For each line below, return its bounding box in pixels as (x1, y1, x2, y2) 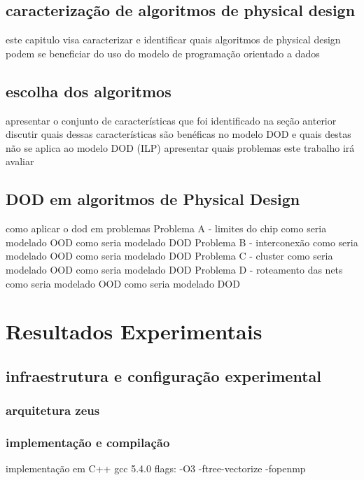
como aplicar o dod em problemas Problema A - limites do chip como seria (6, 221, 327, 236)
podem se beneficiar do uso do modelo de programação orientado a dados (6, 45, 320, 60)
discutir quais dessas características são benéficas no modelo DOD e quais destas (6, 127, 351, 141)
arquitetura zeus (6, 402, 100, 419)
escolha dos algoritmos (6, 80, 171, 101)
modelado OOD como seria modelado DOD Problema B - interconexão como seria (6, 234, 358, 249)
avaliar (6, 154, 34, 169)
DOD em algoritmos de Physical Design (6, 188, 300, 210)
